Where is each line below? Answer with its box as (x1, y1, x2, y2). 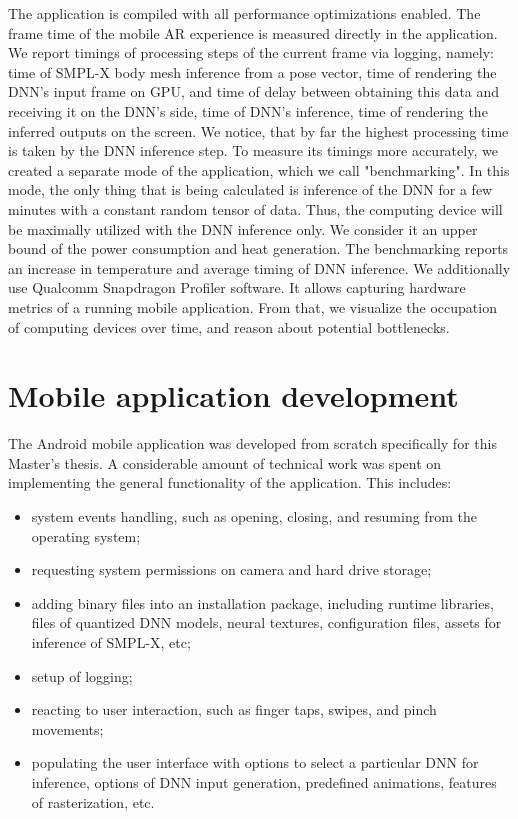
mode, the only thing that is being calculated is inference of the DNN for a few (8, 179, 493, 200)
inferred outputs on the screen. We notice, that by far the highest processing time (8, 120, 509, 141)
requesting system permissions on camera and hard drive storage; (31, 559, 432, 580)
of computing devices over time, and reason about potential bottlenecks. (8, 316, 450, 337)
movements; (31, 718, 104, 739)
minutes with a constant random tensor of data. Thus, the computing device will (8, 198, 503, 219)
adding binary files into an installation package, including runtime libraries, (31, 592, 494, 613)
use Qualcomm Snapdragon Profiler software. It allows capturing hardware (8, 277, 466, 298)
